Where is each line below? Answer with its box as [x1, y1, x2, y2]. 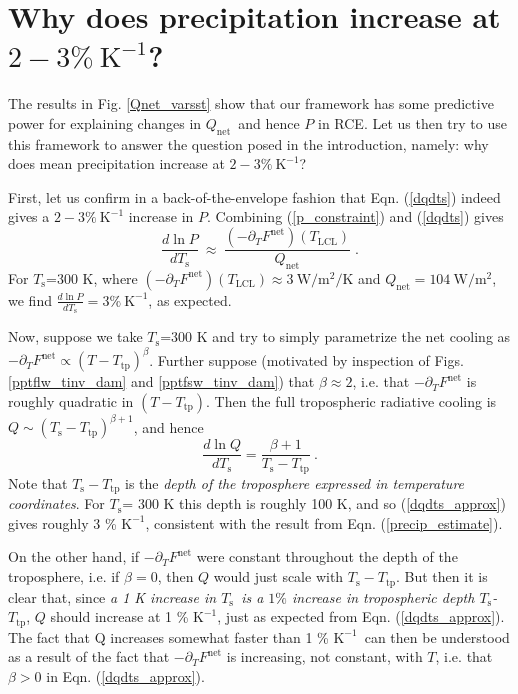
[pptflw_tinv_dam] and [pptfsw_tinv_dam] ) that [8, 371, 315, 392]
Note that [8, 472, 68, 493]
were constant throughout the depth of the [196, 546, 458, 567]
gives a [8, 206, 50, 227]
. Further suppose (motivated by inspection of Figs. [149, 349, 464, 370]
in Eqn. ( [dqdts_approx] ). [46, 665, 205, 686]
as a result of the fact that [8, 646, 170, 667]
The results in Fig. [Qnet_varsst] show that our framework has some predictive [8, 93, 494, 114]
